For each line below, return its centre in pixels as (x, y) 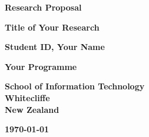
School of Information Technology (75, 86)
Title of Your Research (52, 27)
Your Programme (41, 66)
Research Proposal (43, 7)
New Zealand (32, 109)
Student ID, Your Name (55, 47)
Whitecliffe (27, 97)
